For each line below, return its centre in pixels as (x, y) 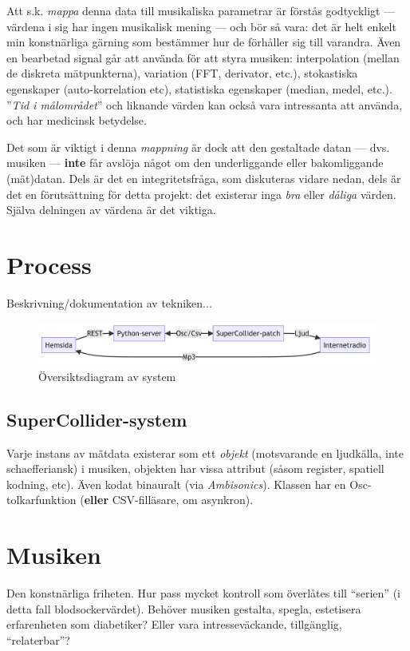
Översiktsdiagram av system (107, 376)
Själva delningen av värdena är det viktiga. (111, 210)
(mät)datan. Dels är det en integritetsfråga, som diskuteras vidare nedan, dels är (204, 178)
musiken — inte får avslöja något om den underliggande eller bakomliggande (195, 163)
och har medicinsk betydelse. (77, 120)
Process (49, 264)
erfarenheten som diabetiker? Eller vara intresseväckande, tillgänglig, (174, 624)
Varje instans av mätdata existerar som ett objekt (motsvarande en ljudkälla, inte (205, 453)
